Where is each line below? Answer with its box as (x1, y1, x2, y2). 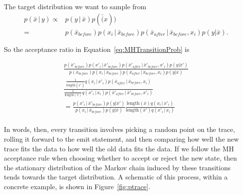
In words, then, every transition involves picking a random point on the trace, (4, 124, 235, 134)
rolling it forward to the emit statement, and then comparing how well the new (4, 134, 239, 144)
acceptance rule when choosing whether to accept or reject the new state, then (4, 153, 237, 163)
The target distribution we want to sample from (4, 1, 146, 11)
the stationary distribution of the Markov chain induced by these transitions (4, 162, 231, 172)
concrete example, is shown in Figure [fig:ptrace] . (4, 181, 150, 191)
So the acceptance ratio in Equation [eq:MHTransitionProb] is (4, 44, 190, 54)
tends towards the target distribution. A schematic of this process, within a (4, 172, 228, 182)
